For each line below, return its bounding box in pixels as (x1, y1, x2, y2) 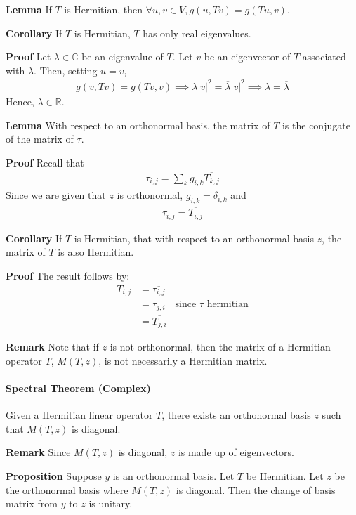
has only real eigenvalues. (143, 25, 251, 40)
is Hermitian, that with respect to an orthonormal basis (74, 230, 314, 245)
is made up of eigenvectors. (178, 445, 294, 459)
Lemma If (6, 2, 52, 16)
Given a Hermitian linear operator (6, 408, 153, 422)
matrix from (6, 496, 58, 511)
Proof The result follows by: (6, 268, 130, 283)
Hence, (6, 93, 34, 108)
